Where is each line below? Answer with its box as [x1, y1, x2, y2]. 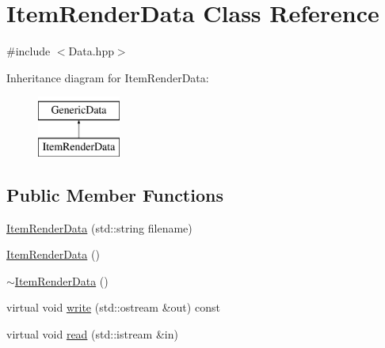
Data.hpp [68, 43, 114, 59]
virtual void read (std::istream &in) [6, 326, 178, 342]
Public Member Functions [6, 182, 223, 206]
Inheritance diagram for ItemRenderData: [6, 69, 209, 85]
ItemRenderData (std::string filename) [6, 219, 192, 236]
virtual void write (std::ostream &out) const [6, 299, 220, 316]
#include [6, 43, 51, 59]
